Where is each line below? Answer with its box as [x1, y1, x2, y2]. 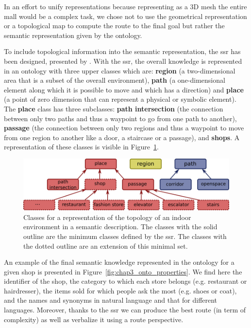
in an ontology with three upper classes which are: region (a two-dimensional [4, 65, 235, 75]
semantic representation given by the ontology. [4, 30, 142, 40]
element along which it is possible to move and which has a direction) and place [4, 84, 244, 94]
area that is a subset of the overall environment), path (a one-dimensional [4, 75, 225, 85]
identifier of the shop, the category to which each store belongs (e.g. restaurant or [4, 276, 247, 286]
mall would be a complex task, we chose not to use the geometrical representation [4, 11, 247, 21]
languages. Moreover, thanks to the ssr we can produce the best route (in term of [4, 305, 246, 315]
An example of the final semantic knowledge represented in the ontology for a [4, 257, 234, 267]
